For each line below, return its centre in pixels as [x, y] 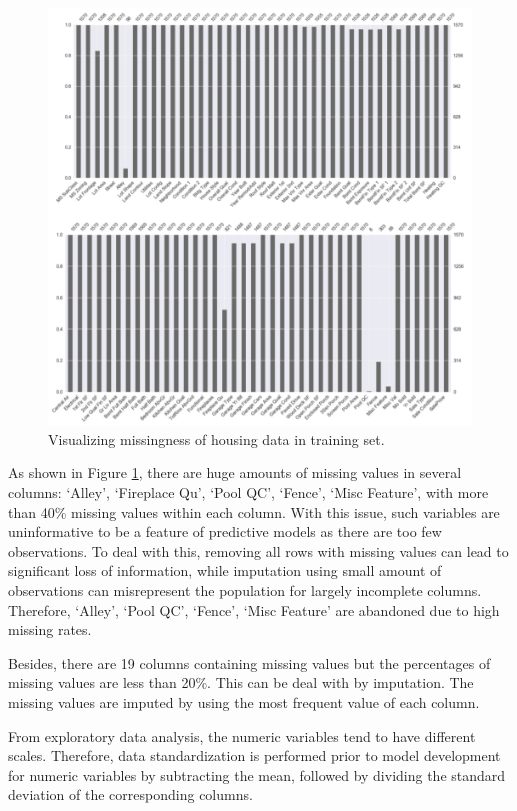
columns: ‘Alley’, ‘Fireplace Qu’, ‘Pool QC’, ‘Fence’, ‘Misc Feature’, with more [248, 491]
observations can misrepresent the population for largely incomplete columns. [245, 589]
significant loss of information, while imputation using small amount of [225, 570]
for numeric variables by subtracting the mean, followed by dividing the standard [257, 774]
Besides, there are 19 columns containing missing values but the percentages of [249, 662]
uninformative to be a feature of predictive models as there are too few [225, 531]
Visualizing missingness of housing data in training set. [216, 438]
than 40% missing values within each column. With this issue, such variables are [254, 511]
